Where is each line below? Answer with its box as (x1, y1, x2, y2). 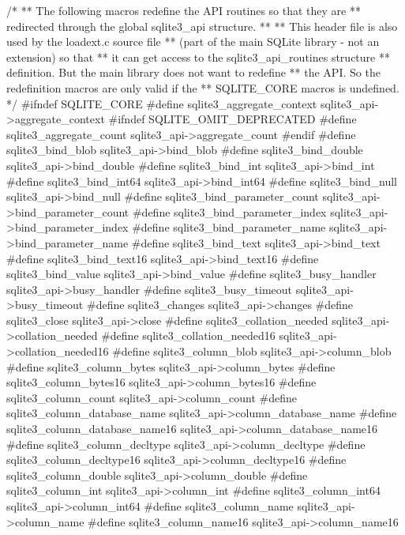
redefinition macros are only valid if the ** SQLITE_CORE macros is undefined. (6, 79, 399, 96)
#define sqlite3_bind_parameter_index (132, 203, 327, 220)
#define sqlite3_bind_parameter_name (132, 219, 326, 235)
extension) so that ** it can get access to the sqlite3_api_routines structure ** (6, 48, 390, 65)
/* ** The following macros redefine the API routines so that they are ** (6, 2, 361, 18)
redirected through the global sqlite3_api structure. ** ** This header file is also (6, 17, 398, 34)
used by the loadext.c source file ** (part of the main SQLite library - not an (6, 33, 380, 50)
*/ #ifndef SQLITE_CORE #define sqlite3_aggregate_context (6, 95, 317, 111)
